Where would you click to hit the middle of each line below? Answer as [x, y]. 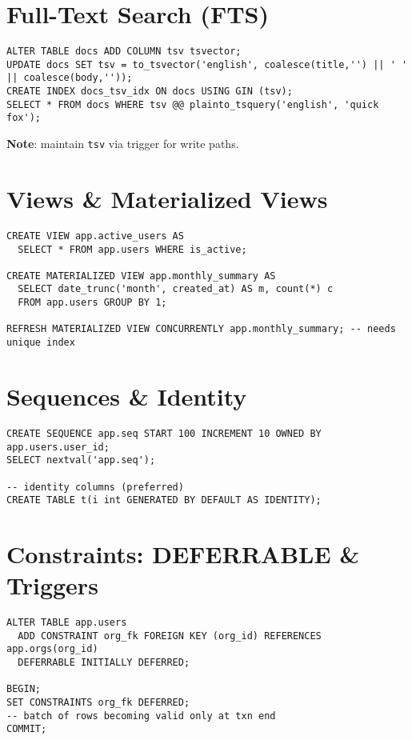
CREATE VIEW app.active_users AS [95, 236]
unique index [41, 343]
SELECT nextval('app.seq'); [81, 460]
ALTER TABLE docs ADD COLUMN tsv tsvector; [124, 52]
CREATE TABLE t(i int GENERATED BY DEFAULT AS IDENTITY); [164, 500]
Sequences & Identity [127, 396]
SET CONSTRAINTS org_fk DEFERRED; [98, 703]
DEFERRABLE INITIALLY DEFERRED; [104, 663]
